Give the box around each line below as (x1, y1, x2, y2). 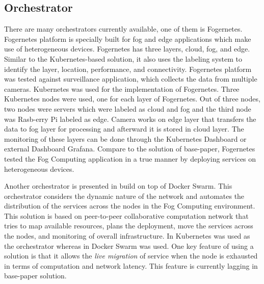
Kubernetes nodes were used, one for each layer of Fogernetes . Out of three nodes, (4, 93, 260, 104)
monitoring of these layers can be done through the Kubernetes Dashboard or (4, 133, 247, 144)
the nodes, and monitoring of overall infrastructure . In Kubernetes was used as (4, 230, 250, 241)
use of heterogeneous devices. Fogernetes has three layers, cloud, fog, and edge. (4, 43, 250, 54)
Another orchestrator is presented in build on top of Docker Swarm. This (4, 180, 232, 191)
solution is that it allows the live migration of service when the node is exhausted (4, 250, 258, 261)
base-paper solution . (4, 270, 67, 281)
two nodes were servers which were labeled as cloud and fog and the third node (4, 103, 251, 114)
